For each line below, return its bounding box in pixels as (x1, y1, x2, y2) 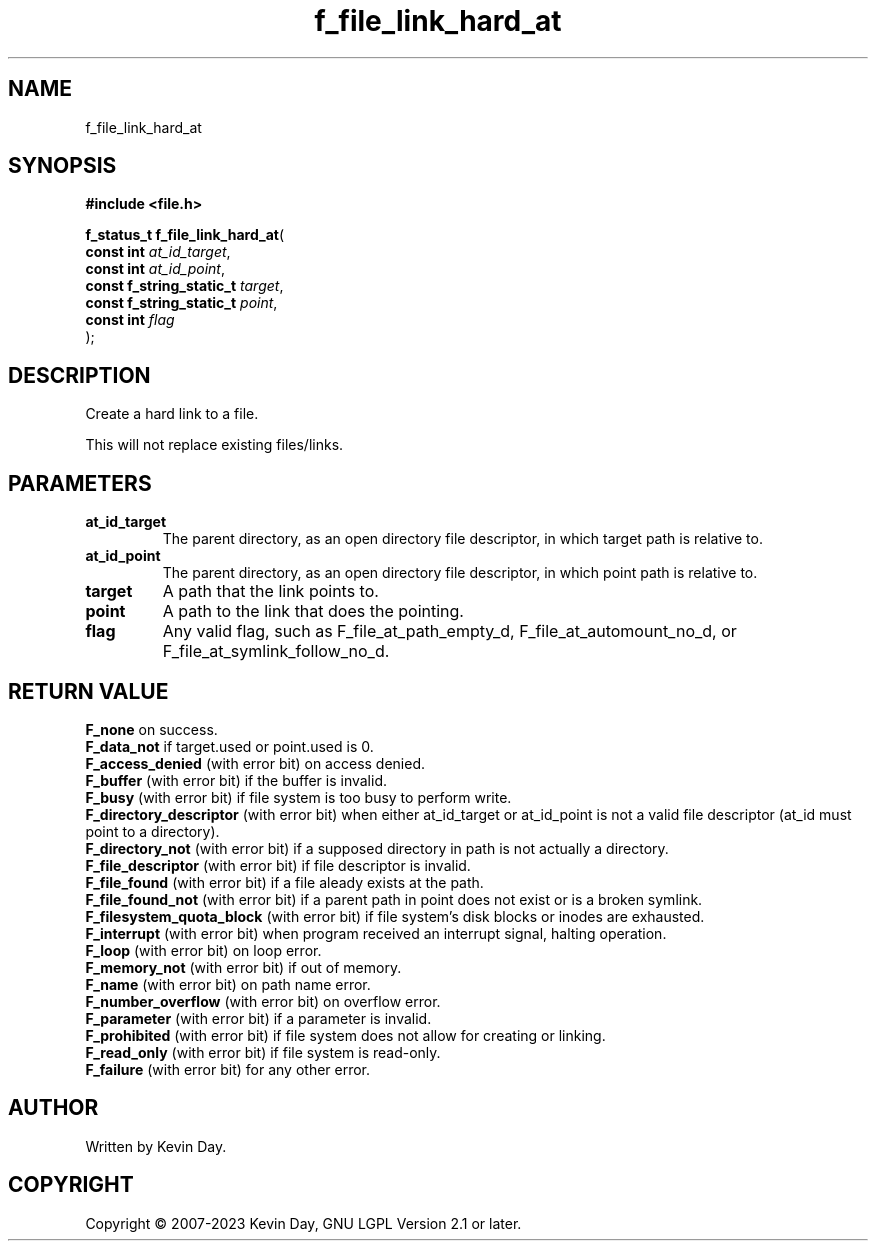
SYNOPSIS (8, 153, 117, 179)
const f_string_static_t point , (85, 294, 278, 312)
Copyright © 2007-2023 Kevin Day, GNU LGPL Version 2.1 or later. (85, 1214, 522, 1232)
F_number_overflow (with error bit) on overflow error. (85, 992, 441, 1010)
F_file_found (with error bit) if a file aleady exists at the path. (85, 873, 484, 891)
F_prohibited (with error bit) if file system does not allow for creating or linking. (85, 1026, 606, 1044)
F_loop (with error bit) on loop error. (85, 941, 322, 959)
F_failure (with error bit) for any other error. (85, 1060, 371, 1078)
